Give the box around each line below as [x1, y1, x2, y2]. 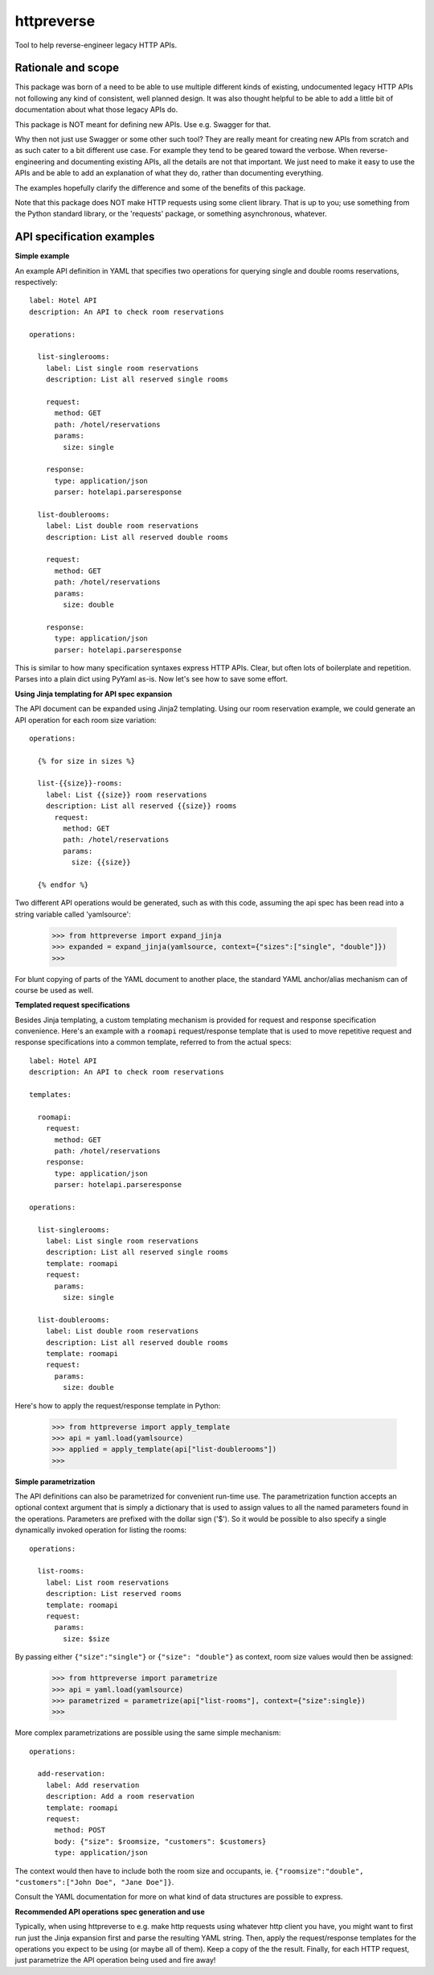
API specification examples [14, 230, 155, 244]
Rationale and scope [14, 61, 120, 75]
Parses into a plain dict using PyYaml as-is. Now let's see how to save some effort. [14, 674, 289, 684]
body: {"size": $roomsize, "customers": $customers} [54, 1837, 267, 1846]
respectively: [14, 278, 58, 287]
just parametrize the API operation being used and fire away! [14, 1956, 216, 1965]
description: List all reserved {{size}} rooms [45, 802, 237, 810]
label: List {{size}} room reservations [45, 790, 208, 799]
